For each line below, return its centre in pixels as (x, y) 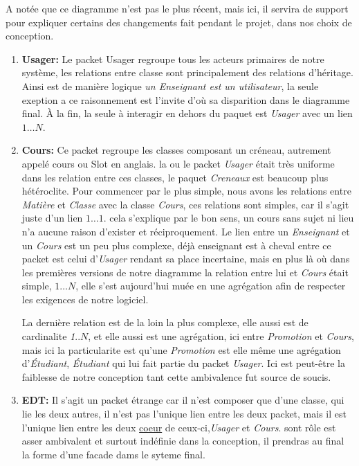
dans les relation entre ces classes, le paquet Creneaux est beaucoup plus (175, 177)
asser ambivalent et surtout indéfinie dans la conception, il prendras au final (183, 441)
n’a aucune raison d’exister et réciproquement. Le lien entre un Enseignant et (186, 231)
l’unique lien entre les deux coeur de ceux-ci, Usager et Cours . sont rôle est (179, 427)
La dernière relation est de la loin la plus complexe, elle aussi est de (165, 322)
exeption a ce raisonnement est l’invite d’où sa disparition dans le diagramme (186, 99)
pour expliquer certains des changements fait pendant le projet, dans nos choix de (179, 22)
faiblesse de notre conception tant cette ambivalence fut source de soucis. (176, 376)
